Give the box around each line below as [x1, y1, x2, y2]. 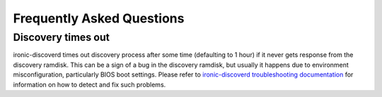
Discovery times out [13, 31, 110, 44]
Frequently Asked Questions [13, 11, 185, 26]
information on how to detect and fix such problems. [13, 80, 166, 89]
